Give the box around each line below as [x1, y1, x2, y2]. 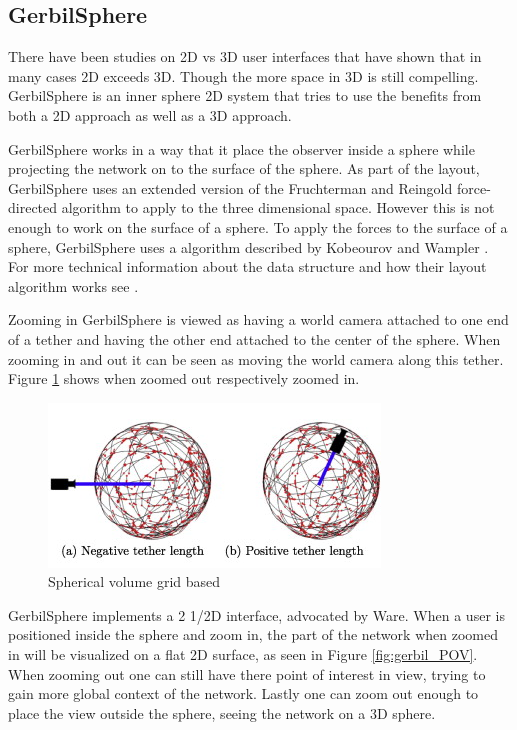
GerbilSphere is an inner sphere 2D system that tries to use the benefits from [8, 85, 482, 106]
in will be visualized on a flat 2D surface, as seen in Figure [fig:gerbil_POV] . [8, 644, 478, 665]
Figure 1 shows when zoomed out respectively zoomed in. [8, 368, 360, 389]
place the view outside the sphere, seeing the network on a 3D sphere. [8, 702, 436, 723]
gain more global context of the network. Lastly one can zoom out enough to [8, 683, 479, 704]
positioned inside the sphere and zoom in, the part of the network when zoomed [8, 624, 498, 645]
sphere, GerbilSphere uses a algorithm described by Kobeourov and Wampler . [8, 236, 489, 257]
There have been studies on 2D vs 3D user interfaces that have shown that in [8, 46, 482, 67]
